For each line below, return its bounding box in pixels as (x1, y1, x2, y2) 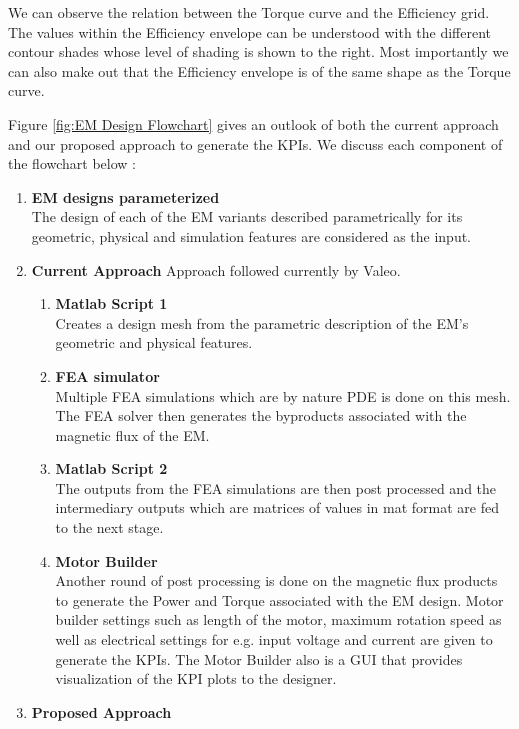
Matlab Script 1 (55, 293, 168, 314)
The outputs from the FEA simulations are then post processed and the (55, 477, 497, 498)
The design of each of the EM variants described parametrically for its (31, 206, 463, 227)
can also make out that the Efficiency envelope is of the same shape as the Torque (8, 60, 511, 81)
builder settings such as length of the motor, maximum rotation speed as (55, 609, 502, 630)
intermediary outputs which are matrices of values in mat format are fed (55, 497, 499, 518)
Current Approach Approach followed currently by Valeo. (31, 259, 401, 280)
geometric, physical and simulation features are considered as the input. (31, 225, 472, 246)
